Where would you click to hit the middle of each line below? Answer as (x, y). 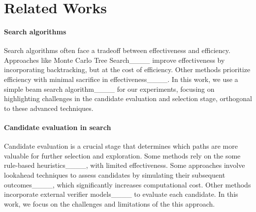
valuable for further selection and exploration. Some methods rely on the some (122, 155)
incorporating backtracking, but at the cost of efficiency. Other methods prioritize (127, 69)
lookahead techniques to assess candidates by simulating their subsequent (115, 174)
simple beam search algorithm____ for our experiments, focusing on (109, 89)
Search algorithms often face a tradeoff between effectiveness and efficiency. (117, 50)
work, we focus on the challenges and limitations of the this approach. (110, 203)
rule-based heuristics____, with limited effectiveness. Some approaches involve (125, 165)
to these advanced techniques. (49, 108)
